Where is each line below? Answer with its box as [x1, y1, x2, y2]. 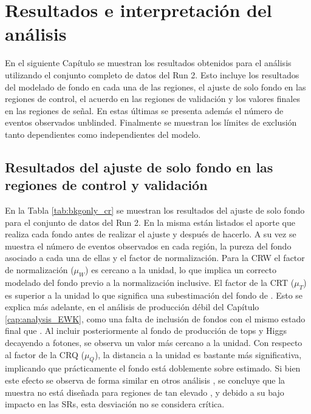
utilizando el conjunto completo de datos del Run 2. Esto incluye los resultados [5, 68, 299, 81]
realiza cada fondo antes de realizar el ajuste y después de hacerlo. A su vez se [5, 228, 296, 240]
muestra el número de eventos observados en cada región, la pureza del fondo [5, 239, 292, 252]
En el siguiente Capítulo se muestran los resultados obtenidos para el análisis [5, 56, 292, 69]
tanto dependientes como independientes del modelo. [5, 127, 201, 140]
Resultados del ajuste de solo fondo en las [5, 157, 273, 176]
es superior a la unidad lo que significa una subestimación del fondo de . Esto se [5, 288, 303, 301]
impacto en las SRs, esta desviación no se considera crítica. [5, 398, 225, 410]
